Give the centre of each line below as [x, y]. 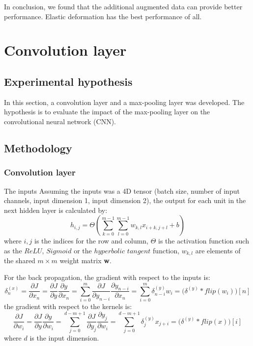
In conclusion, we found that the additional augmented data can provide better [123, 6]
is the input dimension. [64, 337]
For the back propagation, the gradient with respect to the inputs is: [107, 277]
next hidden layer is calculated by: [56, 210]
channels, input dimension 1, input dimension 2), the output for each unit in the [125, 200]
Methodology [38, 148]
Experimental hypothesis [68, 81]
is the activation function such [204, 241]
